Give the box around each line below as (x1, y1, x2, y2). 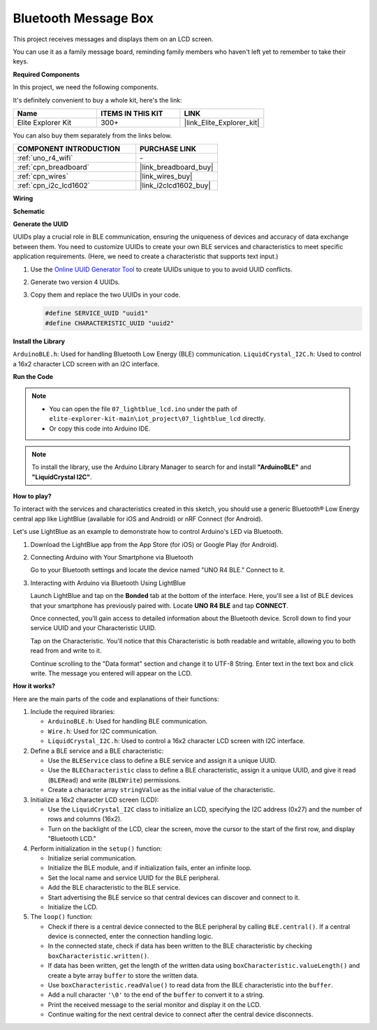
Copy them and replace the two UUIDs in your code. (30, 290, 181, 299)
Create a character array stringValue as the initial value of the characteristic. (47, 786, 275, 794)
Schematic (13, 207, 45, 216)
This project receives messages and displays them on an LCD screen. (13, 35, 214, 43)
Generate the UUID (13, 220, 69, 228)
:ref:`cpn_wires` (17, 172, 69, 181)
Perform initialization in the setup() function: (30, 844, 163, 853)
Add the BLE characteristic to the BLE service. (47, 883, 181, 892)
